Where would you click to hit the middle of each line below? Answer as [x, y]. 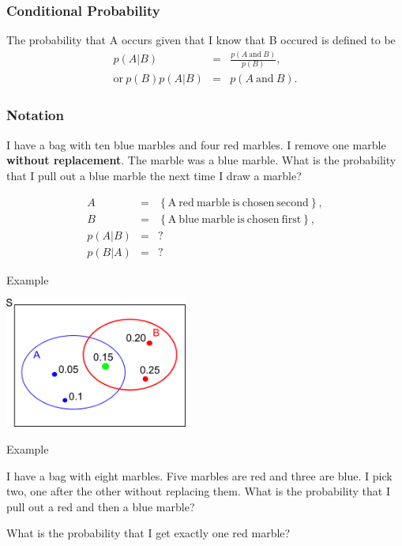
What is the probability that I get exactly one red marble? [148, 533]
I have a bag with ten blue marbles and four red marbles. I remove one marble [196, 144]
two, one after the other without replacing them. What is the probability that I [198, 491]
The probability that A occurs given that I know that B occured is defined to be [201, 40]
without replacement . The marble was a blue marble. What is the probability [201, 160]
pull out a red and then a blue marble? [101, 506]
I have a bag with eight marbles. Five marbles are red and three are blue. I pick [199, 475]
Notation [35, 115]
